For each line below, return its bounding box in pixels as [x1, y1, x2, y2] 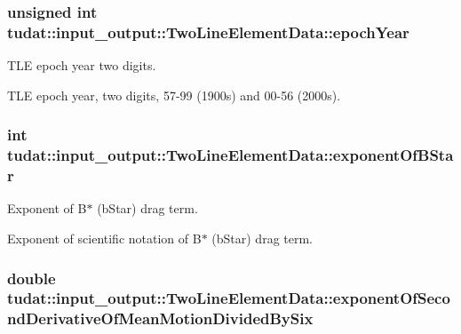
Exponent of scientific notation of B [7, 228, 202, 247]
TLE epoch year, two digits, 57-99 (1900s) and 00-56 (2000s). [7, 85, 341, 104]
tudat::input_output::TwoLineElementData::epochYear [7, 20, 409, 43]
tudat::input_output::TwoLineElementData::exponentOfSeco [7, 287, 450, 309]
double [7, 266, 56, 289]
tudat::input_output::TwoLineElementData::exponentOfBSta [7, 144, 454, 166]
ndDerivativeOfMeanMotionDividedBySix [7, 307, 314, 330]
